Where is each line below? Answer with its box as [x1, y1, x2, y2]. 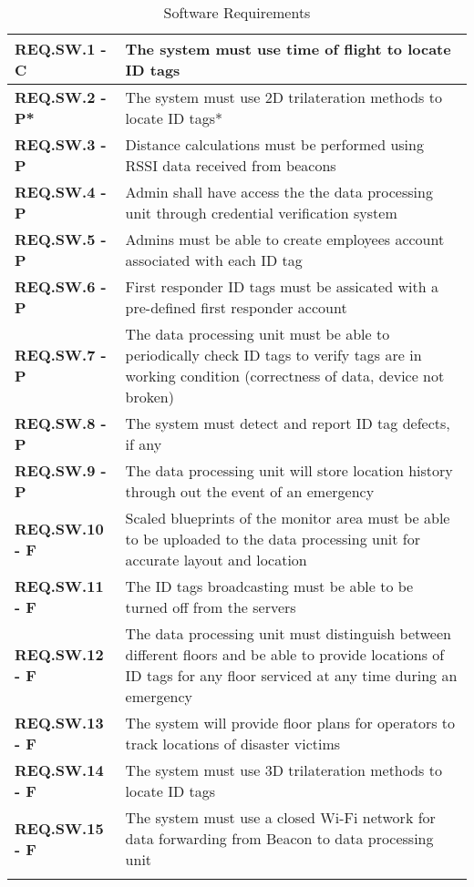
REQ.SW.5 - [15, 229, 107, 250]
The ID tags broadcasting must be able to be [125, 576, 414, 596]
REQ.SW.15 [15, 817, 104, 839]
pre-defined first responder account [125, 297, 347, 318]
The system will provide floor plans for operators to [125, 712, 456, 733]
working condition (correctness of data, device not [125, 365, 445, 386]
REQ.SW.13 [15, 712, 104, 733]
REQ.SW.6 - [15, 276, 107, 297]
